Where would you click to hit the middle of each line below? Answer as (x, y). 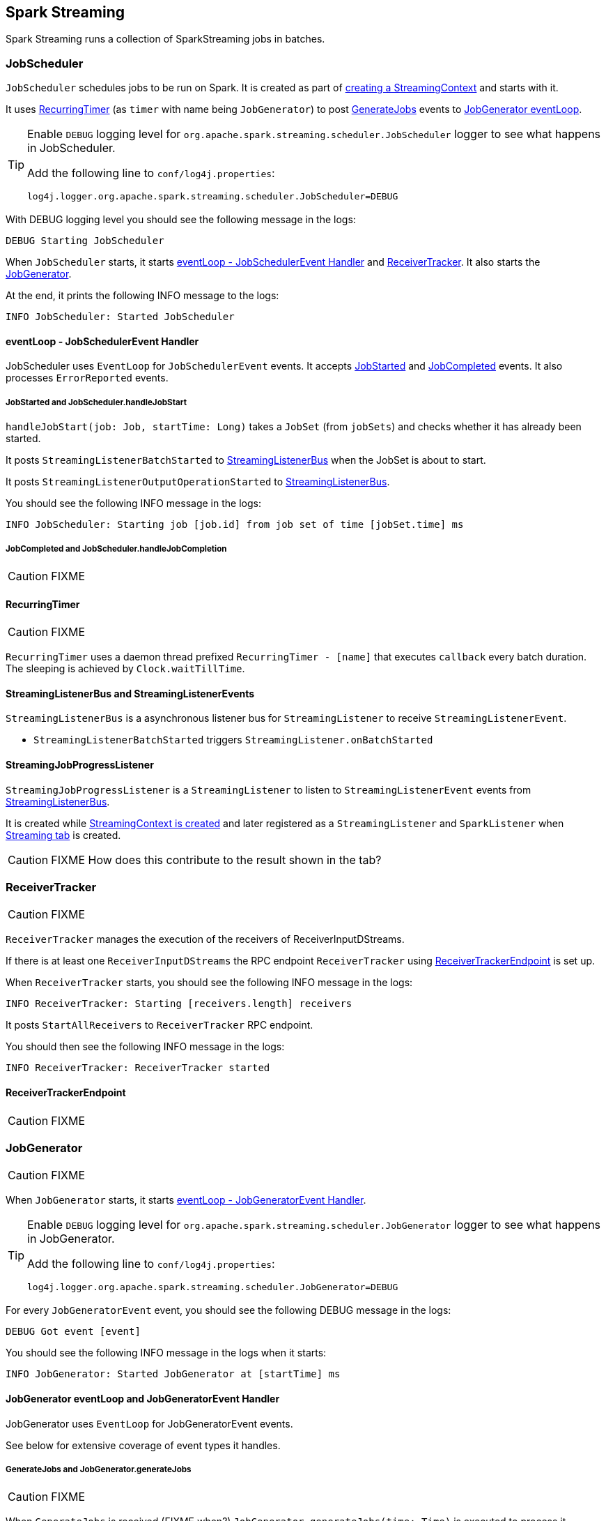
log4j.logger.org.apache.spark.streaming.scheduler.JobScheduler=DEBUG (213, 197)
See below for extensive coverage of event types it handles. (143, 1445)
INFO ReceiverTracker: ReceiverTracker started (138, 1068)
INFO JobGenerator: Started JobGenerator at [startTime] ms (173, 1374)
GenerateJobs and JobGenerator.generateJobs (99, 1469)
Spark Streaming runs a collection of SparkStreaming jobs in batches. (165, 39)
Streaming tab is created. (63, 835)
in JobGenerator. (71, 1239)
